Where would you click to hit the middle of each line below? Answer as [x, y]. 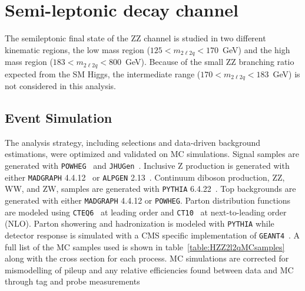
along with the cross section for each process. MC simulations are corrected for [147, 258]
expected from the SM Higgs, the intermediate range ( [103, 73]
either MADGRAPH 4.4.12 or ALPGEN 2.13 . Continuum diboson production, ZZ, [145, 177]
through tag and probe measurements [72, 281]
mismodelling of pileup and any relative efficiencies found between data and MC [149, 269]
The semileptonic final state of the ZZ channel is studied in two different [135, 38]
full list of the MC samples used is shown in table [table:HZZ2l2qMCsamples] [145, 246]
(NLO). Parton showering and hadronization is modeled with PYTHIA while [140, 223]
